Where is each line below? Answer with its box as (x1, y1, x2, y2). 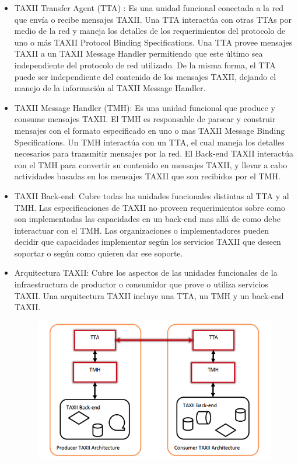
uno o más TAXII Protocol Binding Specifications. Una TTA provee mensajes (14, 36, 293, 48)
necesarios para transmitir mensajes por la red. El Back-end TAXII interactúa (14, 147, 293, 159)
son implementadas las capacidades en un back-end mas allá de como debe (14, 213, 281, 225)
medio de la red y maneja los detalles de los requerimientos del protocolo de (14, 25, 286, 37)
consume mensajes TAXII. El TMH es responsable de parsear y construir (14, 113, 276, 125)
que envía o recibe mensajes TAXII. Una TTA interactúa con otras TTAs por (14, 13, 292, 25)
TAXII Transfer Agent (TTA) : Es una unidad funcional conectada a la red (14, 2, 284, 13)
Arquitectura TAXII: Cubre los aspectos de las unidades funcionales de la (14, 266, 278, 279)
